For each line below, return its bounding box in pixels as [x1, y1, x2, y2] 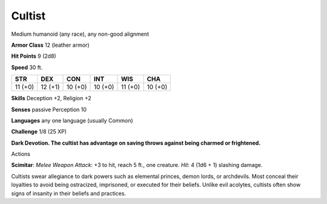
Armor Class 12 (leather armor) [11, 41, 90, 49]
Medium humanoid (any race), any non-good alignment [11, 30, 150, 38]
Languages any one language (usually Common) [11, 117, 133, 124]
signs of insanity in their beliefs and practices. [11, 189, 127, 197]
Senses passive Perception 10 [11, 106, 87, 113]
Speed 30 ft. [11, 64, 43, 71]
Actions [11, 151, 30, 158]
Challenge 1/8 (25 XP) [11, 128, 67, 135]
